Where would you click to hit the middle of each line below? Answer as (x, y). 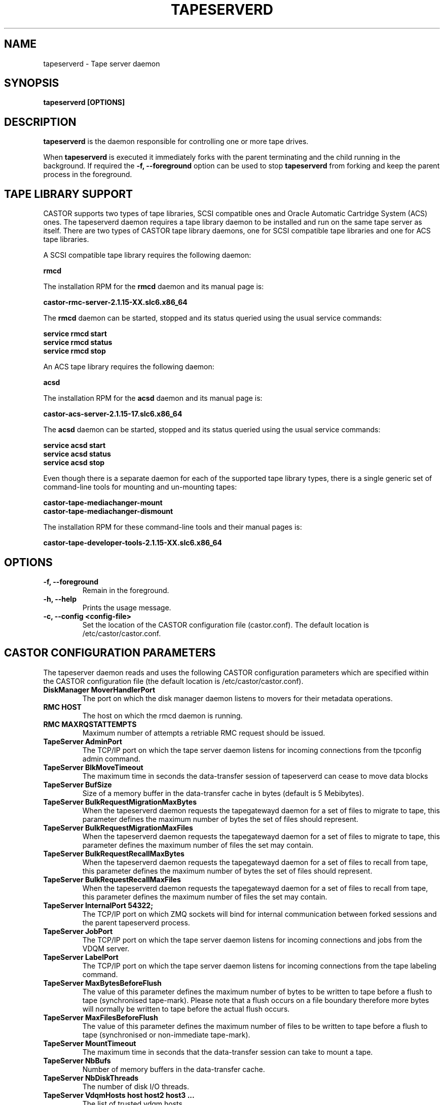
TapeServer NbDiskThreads (91, 1078)
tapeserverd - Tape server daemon (102, 63)
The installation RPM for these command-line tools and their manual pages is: (173, 527)
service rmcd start (75, 334)
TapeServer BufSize (78, 784)
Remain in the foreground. (126, 590)
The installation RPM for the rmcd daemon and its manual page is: (154, 287)
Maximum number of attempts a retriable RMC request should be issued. (204, 733)
